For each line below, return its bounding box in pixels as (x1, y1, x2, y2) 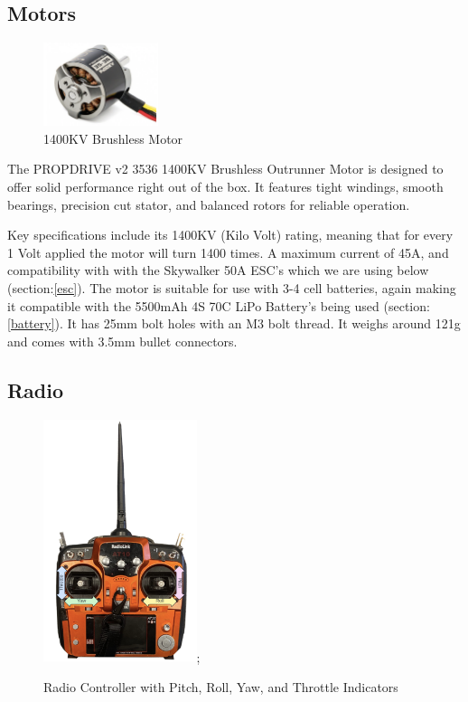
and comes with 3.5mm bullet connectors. (7, 331, 238, 350)
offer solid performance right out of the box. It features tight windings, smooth (7, 177, 444, 196)
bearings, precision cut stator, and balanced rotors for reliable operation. (7, 194, 410, 213)
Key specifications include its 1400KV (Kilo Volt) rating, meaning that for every (7, 225, 454, 244)
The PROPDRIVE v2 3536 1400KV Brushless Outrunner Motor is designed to (7, 159, 444, 178)
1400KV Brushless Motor (43, 128, 183, 147)
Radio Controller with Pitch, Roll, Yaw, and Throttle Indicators (43, 677, 398, 696)
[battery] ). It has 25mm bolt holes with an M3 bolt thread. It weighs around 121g (7, 314, 461, 333)
